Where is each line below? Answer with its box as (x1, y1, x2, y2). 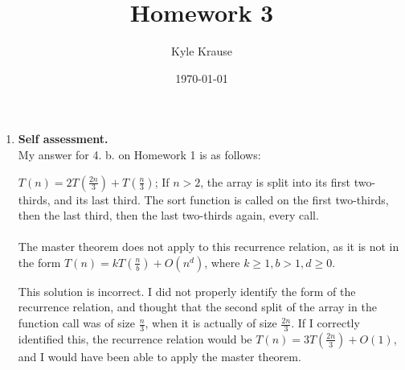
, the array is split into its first (200, 173, 350, 190)
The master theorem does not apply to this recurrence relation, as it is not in (18, 238, 399, 255)
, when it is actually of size (145, 314, 277, 331)
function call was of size (18, 314, 135, 331)
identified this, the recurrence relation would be (18, 330, 252, 347)
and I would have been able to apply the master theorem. (18, 347, 301, 364)
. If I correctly (291, 314, 360, 331)
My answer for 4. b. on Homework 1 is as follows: (18, 146, 261, 162)
